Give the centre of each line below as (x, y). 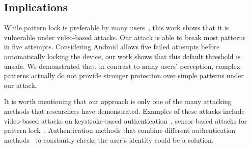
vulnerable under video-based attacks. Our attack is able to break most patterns (125, 37)
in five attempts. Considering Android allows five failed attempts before (112, 47)
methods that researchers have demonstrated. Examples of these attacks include (124, 111)
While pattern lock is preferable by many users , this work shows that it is (117, 28)
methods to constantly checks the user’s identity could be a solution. (109, 139)
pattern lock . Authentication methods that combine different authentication (120, 130)
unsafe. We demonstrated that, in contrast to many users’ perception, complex (122, 66)
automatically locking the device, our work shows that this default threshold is (122, 56)
